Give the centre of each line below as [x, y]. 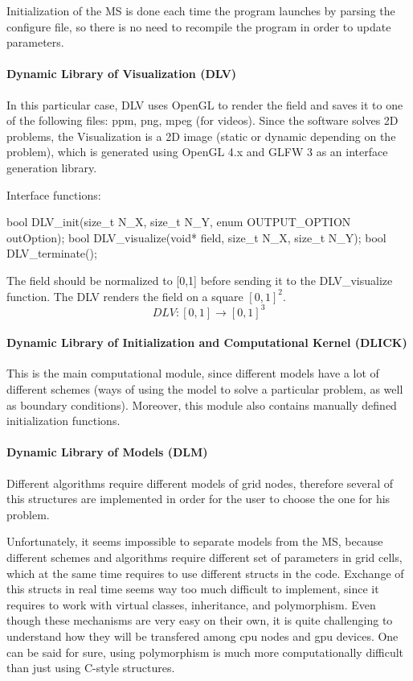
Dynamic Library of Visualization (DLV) [122, 74]
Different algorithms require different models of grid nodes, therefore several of [200, 483]
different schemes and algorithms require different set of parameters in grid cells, [204, 557]
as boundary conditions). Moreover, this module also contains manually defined [202, 404]
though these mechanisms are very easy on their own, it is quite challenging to [200, 620]
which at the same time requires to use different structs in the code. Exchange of [205, 573]
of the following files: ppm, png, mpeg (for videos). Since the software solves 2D [202, 120]
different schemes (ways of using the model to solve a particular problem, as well [205, 389]
